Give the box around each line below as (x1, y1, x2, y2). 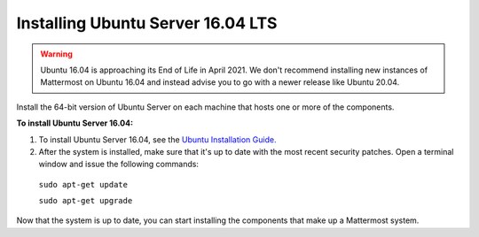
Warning (40, 49, 73, 59)
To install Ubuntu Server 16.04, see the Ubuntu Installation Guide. (38, 134, 277, 145)
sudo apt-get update (38, 180, 129, 189)
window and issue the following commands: (38, 159, 200, 170)
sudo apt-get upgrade (38, 195, 133, 206)
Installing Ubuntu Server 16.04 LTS (16, 13, 278, 33)
